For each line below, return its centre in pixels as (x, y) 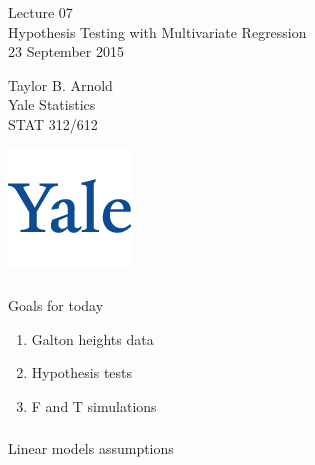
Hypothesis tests (82, 372)
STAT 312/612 (53, 123)
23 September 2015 (66, 51)
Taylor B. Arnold (60, 84)
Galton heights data (92, 338)
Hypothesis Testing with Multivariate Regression (157, 31)
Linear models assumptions (91, 448)
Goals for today (56, 305)
